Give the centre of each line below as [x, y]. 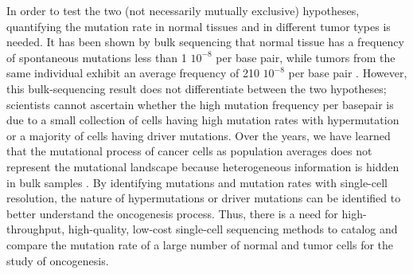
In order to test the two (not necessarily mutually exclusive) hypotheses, [183, 10]
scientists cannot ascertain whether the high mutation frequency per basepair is [200, 104]
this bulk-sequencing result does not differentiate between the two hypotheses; [197, 88]
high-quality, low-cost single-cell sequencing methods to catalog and [233, 229]
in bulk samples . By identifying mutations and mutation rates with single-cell [197, 182]
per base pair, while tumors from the [306, 57]
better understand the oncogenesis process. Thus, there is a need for [172, 213]
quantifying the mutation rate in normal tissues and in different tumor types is [199, 26]
